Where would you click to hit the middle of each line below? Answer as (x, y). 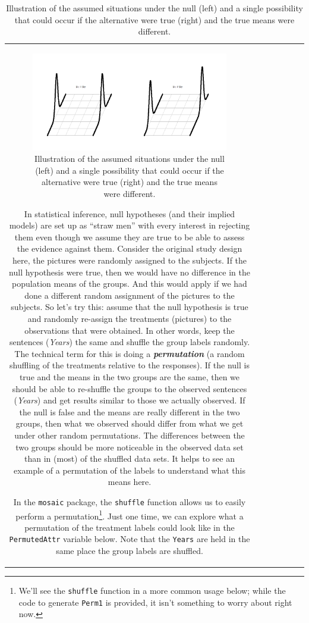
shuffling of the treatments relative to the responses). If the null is (130, 365)
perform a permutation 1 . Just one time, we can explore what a (130, 515)
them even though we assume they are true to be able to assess (130, 237)
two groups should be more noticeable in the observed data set (130, 447)
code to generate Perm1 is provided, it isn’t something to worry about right (155, 602)
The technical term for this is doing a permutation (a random (130, 353)
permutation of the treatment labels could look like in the (130, 527)
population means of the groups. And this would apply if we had (130, 284)
